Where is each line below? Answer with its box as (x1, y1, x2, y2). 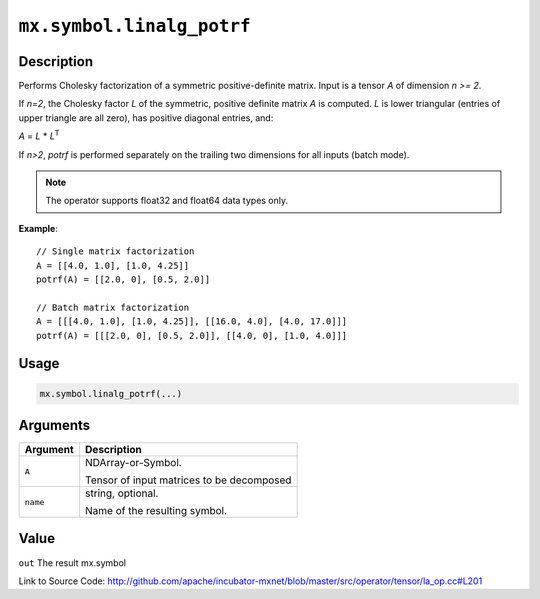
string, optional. (85, 486, 159, 500)
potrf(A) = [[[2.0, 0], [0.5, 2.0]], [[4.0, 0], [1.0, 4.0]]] (36, 330, 348, 341)
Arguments (18, 416, 91, 434)
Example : (18, 222, 59, 234)
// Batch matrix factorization (36, 301, 190, 313)
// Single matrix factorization (36, 246, 195, 257)
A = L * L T (18, 128, 60, 142)
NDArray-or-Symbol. (85, 456, 182, 470)
